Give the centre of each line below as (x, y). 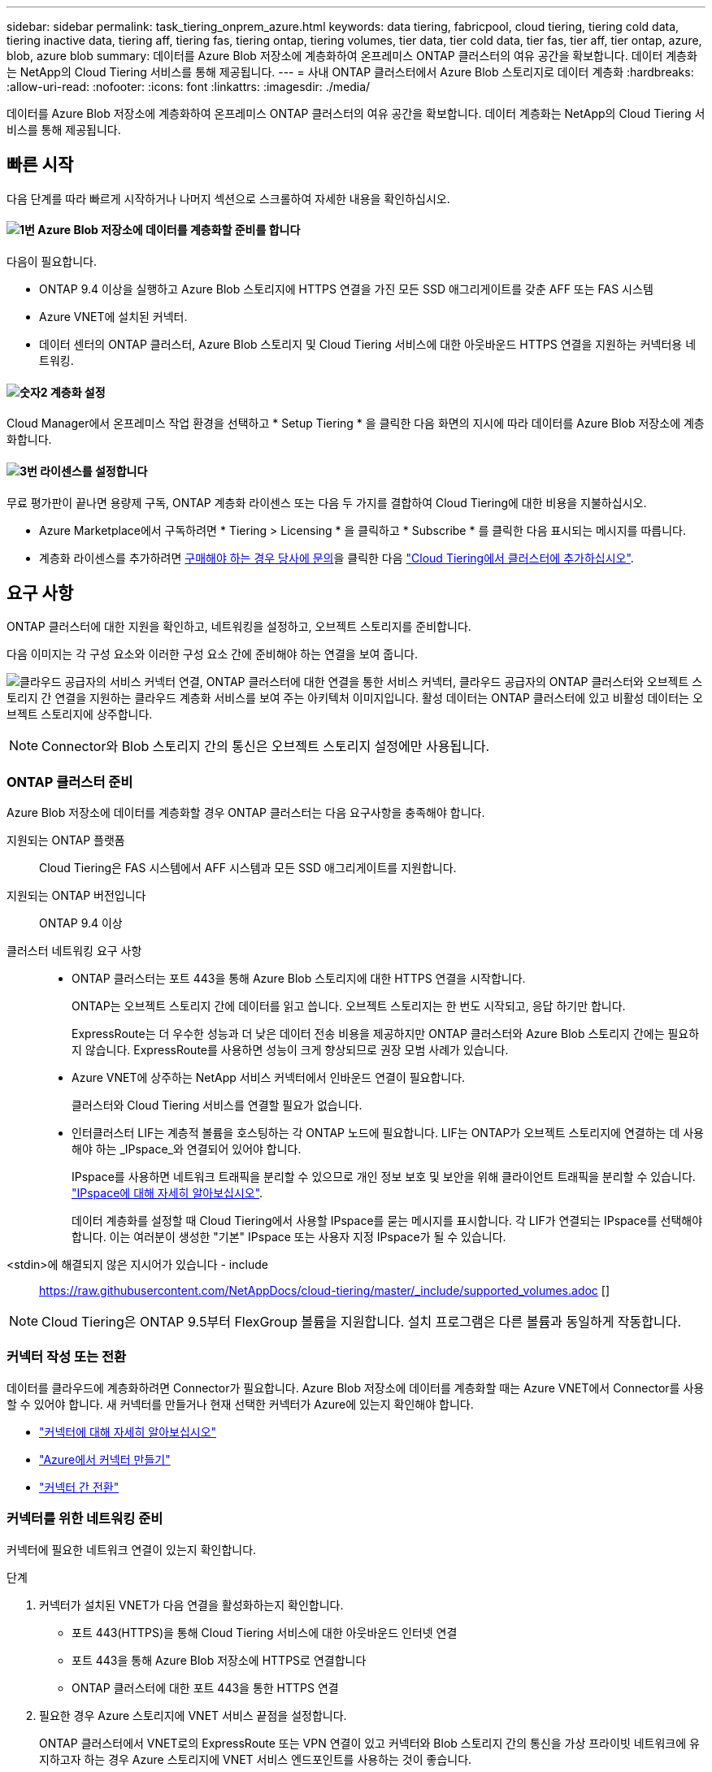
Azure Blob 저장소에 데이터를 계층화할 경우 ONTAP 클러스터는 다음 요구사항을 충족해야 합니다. (246, 813)
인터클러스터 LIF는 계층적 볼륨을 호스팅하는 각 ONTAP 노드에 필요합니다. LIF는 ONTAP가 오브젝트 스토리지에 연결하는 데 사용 (388, 1133)
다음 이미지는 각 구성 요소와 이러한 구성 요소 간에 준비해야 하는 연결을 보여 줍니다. (213, 654)
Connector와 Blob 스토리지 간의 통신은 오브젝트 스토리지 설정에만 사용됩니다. (266, 747)
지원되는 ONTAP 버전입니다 (76, 896)
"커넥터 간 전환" (79, 1487)
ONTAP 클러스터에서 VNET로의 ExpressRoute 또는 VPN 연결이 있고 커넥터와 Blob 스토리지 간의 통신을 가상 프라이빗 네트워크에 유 (369, 1743)
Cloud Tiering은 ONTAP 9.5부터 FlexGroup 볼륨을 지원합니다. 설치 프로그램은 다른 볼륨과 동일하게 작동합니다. (362, 1322)
